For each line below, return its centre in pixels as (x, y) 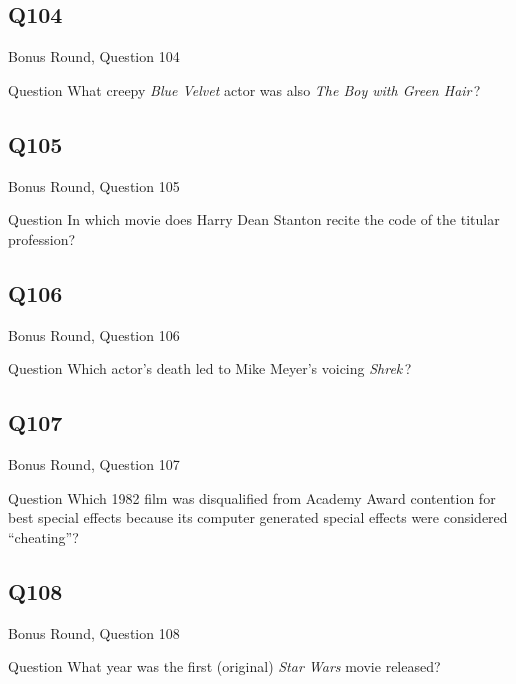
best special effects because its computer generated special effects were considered (258, 517)
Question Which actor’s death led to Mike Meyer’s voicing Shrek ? (210, 368)
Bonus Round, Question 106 (94, 334)
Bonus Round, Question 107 (94, 463)
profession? (42, 238)
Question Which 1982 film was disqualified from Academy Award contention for (252, 497)
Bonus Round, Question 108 (94, 632)
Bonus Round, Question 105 (94, 185)
